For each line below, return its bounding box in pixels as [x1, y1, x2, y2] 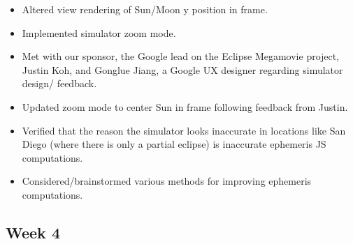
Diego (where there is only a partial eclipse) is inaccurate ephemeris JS [22, 137, 326, 151]
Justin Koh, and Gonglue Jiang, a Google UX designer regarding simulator [22, 62, 343, 77]
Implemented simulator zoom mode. [22, 25, 176, 40]
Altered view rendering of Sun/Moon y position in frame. [22, 2, 268, 16]
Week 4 [6, 221, 60, 243]
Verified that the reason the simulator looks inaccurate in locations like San [22, 123, 346, 137]
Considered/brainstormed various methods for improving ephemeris [22, 174, 312, 188]
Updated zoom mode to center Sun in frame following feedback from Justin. [22, 99, 348, 114]
